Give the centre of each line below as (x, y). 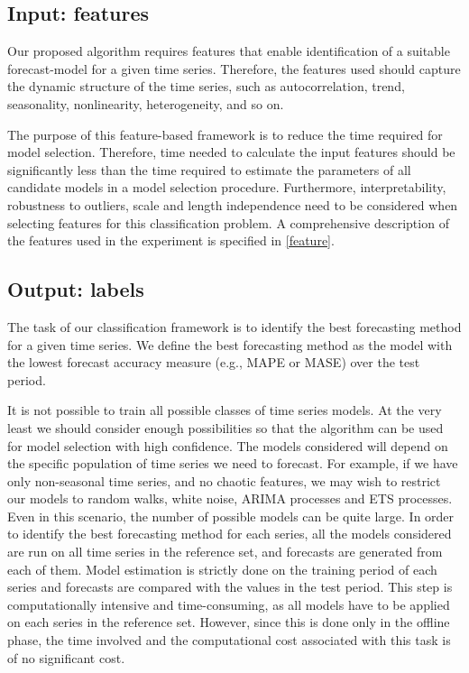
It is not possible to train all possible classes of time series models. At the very (225, 410)
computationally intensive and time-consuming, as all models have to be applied (229, 604)
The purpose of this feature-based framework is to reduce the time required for (225, 134)
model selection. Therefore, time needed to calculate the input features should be (231, 152)
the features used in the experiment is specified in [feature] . (171, 240)
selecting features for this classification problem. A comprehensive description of (228, 222)
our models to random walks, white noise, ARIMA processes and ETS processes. (230, 498)
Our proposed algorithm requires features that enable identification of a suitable (229, 51)
